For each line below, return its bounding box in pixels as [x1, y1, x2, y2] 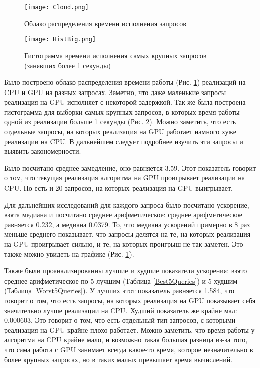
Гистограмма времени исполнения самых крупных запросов [24, 50, 207, 60]
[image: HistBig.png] [24, 36, 96, 43]
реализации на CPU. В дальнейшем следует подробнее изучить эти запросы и [4, 136, 243, 146]
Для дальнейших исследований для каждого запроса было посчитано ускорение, [4, 199, 249, 210]
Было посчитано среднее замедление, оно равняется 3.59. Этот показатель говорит [4, 162, 256, 173]
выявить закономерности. [4, 146, 81, 156]
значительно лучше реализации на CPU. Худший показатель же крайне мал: [4, 305, 237, 315]
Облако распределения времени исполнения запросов [24, 18, 186, 28]
